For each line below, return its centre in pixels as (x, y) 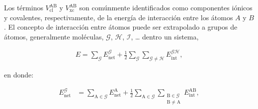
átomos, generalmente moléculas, (54, 36)
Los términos (24, 7)
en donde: (19, 75)
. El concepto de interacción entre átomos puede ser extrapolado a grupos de (121, 27)
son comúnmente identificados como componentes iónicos (166, 7)
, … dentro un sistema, (165, 36)
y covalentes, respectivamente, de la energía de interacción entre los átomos (119, 17)
